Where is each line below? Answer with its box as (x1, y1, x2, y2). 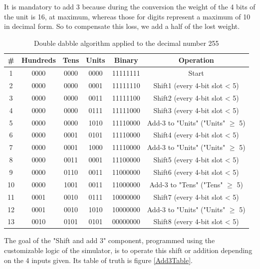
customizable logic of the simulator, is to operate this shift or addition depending (4, 245, 253, 256)
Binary (114, 55, 138, 65)
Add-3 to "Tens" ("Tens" (149, 179, 223, 189)
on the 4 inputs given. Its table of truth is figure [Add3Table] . (4, 255, 193, 265)
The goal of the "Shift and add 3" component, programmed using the (4, 235, 215, 246)
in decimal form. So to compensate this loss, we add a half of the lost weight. (4, 21, 240, 31)
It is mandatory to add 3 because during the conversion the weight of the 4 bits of (4, 1, 256, 11)
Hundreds (21, 55, 56, 65)
